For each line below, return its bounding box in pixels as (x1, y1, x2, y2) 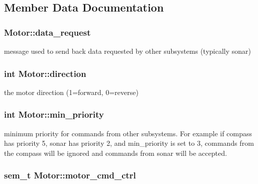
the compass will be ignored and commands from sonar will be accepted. (4, 147, 227, 158)
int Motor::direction (4, 67, 86, 79)
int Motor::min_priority (4, 108, 104, 121)
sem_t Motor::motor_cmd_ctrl (4, 169, 136, 181)
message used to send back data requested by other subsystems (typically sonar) (4, 46, 251, 56)
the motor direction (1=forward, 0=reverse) (4, 86, 139, 97)
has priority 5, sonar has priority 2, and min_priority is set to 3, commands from (4, 138, 254, 148)
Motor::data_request (4, 26, 91, 38)
